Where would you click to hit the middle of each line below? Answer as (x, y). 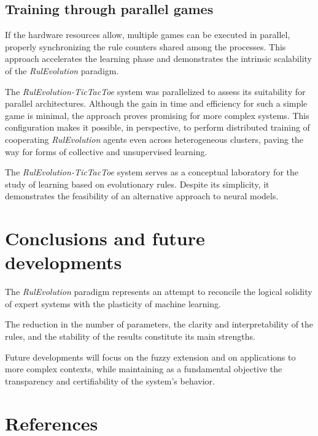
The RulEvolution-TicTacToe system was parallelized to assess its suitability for (155, 91)
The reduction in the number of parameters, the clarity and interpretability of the (159, 324)
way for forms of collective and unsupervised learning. (106, 151)
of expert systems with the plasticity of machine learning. (113, 303)
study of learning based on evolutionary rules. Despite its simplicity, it (137, 184)
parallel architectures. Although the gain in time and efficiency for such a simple (156, 103)
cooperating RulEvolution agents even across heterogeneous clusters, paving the (154, 139)
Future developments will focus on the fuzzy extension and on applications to (150, 357)
